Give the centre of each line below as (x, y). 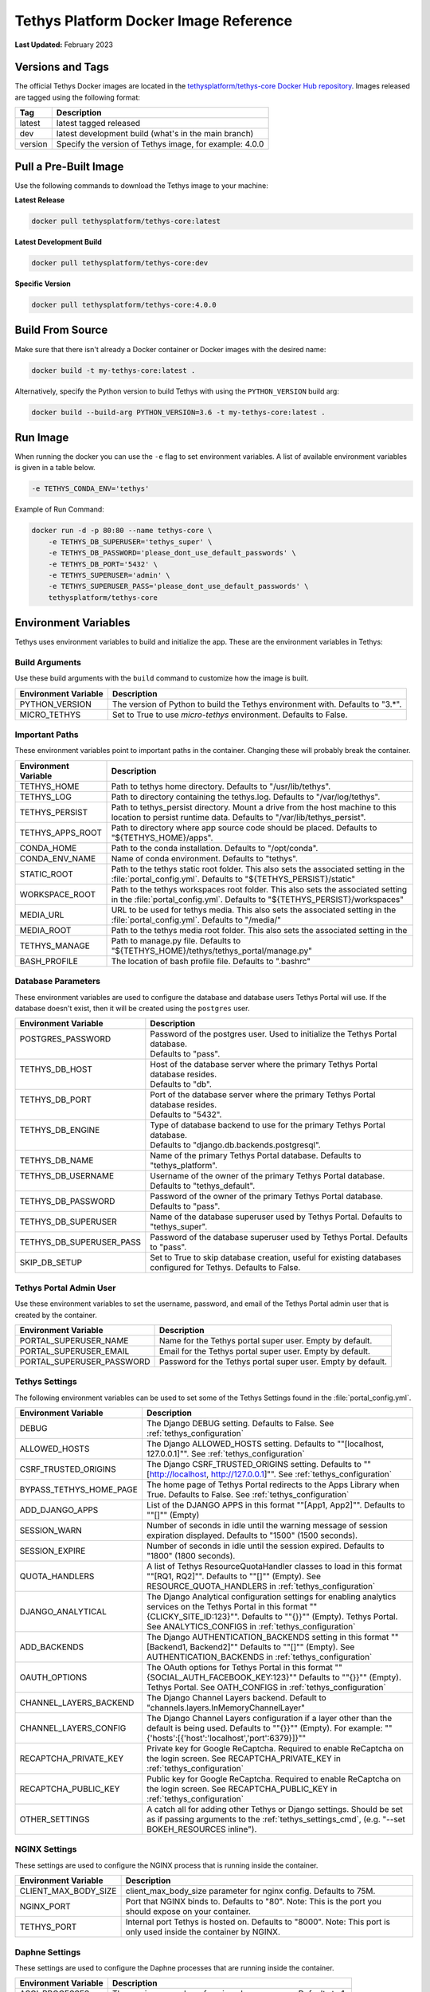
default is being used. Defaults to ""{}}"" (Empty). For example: (264, 1728)
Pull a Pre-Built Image (69, 166)
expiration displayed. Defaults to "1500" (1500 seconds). (252, 1535)
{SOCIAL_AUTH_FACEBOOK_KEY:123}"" (222, 1677)
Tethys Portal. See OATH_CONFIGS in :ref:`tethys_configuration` (266, 1688)
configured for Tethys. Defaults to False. (225, 1268)
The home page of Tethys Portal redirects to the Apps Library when (273, 1484)
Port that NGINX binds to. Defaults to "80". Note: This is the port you (254, 1902)
